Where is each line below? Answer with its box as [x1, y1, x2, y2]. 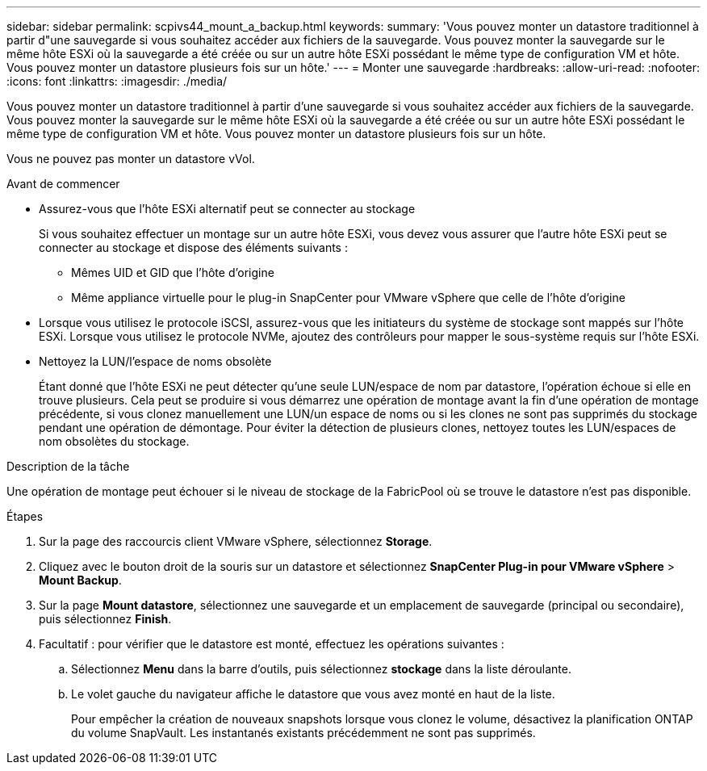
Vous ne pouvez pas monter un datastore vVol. [6, 152, 255, 166]
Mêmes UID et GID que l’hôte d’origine [71, 266, 274, 279]
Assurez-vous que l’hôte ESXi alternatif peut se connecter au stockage [39, 202, 416, 216]
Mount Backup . [39, 573, 122, 587]
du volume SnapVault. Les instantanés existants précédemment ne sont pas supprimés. [71, 726, 536, 740]
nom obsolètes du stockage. [39, 434, 190, 448]
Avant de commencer [6, 177, 120, 191]
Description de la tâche [6, 459, 130, 473]
